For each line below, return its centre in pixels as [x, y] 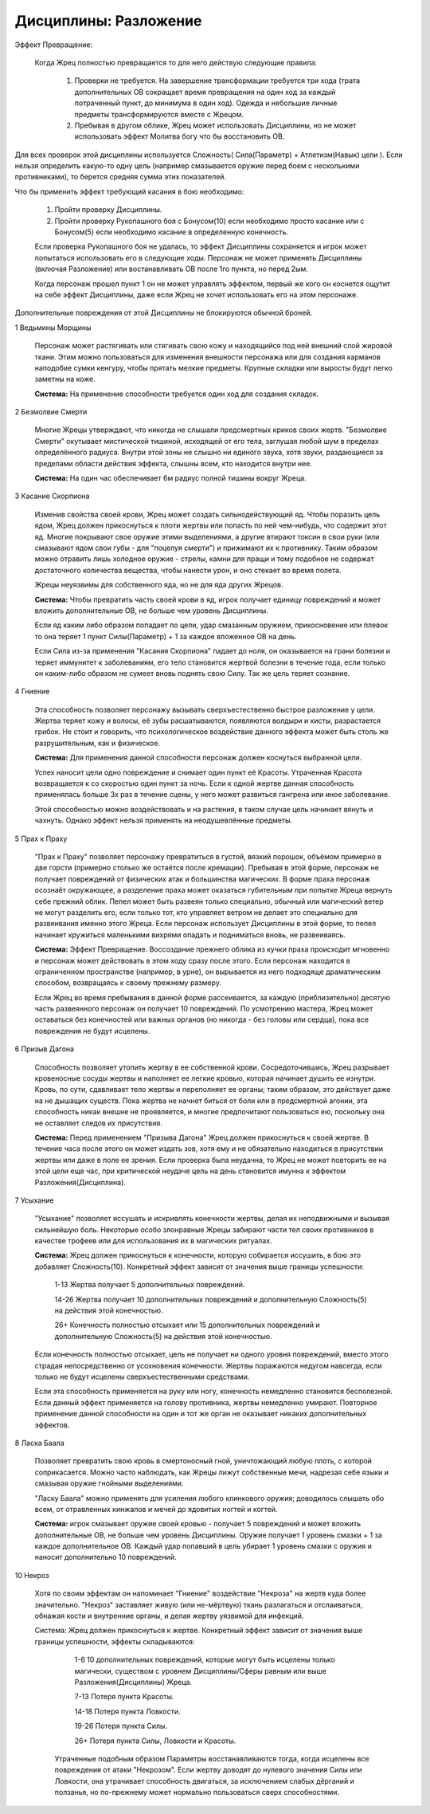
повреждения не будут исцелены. [92, 1031]
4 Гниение [32, 691]
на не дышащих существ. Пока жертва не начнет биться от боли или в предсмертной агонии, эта [201, 1101]
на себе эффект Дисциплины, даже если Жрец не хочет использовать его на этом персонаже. [196, 294]
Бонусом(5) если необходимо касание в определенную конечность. [172, 232]
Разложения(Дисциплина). [80, 1182]
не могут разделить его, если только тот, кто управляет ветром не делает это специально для [196, 912]
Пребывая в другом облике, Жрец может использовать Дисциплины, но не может [215, 125]
